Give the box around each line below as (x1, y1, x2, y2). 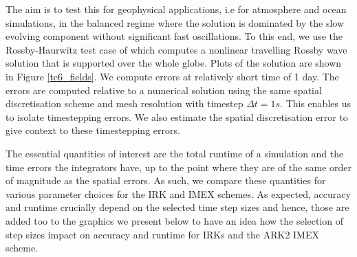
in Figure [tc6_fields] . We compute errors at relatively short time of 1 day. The (6, 69, 339, 83)
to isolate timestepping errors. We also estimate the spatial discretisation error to (6, 109, 348, 124)
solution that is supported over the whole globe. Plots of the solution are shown (6, 56, 342, 70)
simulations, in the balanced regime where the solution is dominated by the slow (6, 15, 344, 30)
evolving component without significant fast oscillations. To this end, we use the (6, 29, 343, 43)
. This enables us (280, 96, 351, 111)
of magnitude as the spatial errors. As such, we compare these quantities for (6, 173, 326, 188)
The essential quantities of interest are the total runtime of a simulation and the (6, 146, 344, 160)
